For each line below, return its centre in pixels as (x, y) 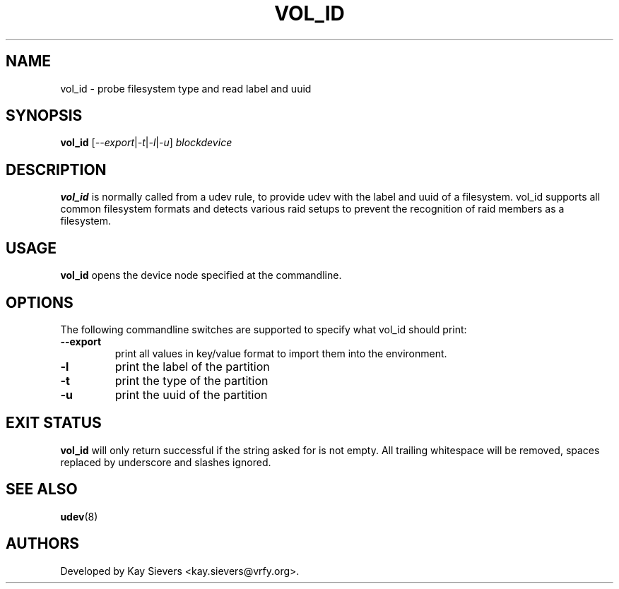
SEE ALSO (42, 489)
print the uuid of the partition (191, 394)
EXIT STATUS (54, 423)
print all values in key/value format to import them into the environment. (281, 353)
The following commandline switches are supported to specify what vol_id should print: (264, 329)
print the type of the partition (191, 380)
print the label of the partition (192, 366)
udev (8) (79, 516)
